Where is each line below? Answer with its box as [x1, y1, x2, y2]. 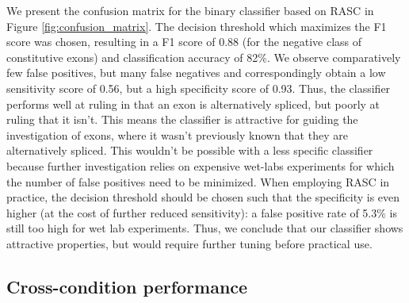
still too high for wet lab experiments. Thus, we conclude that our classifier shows [6, 220, 403, 236]
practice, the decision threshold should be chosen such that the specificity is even [6, 189, 400, 205]
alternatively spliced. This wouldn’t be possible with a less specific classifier [6, 142, 373, 159]
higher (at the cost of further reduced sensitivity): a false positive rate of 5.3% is [6, 204, 397, 221]
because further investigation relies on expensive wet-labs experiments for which [6, 157, 395, 174]
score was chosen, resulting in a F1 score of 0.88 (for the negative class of [6, 33, 362, 50]
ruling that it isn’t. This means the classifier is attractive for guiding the [6, 111, 358, 128]
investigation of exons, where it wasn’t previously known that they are [6, 126, 348, 143]
